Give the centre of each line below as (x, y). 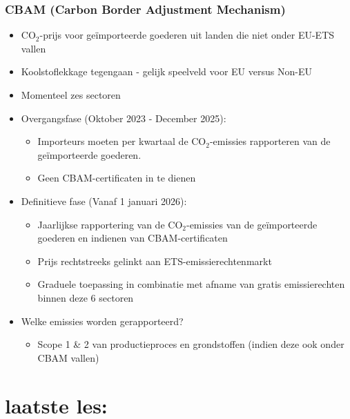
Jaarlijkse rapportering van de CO (110, 224)
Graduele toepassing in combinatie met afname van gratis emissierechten (191, 284)
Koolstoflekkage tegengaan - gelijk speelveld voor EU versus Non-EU (166, 71)
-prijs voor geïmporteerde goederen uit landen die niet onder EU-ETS (187, 35)
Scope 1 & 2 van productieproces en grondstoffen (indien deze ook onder (191, 344)
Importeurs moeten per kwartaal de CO (122, 141)
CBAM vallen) (68, 357)
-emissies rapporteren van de (270, 141)
